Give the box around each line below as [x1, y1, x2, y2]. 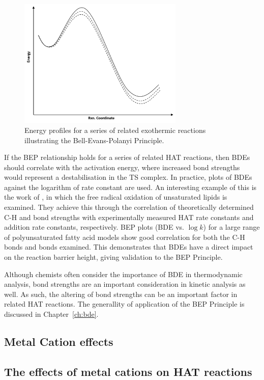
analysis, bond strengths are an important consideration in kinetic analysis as [4, 279, 246, 289]
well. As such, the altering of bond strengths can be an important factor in [4, 288, 238, 299]
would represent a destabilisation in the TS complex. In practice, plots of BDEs [4, 172, 252, 182]
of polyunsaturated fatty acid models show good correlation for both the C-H [4, 231, 245, 242]
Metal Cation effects [4, 333, 113, 349]
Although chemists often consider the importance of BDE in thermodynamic [4, 268, 243, 279]
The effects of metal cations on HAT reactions [4, 363, 252, 379]
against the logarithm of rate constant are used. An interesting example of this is [4, 181, 257, 192]
